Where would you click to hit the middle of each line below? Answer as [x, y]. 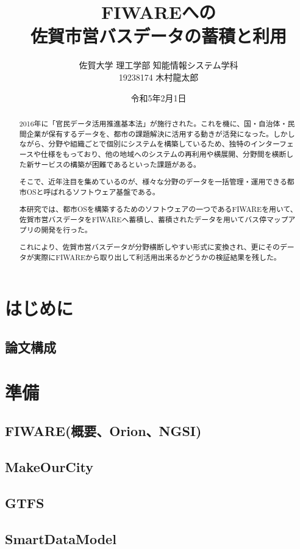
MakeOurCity [49, 466]
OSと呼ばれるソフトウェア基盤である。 [93, 191]
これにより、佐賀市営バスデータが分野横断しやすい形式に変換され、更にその [149, 247]
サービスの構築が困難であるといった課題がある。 [117, 164]
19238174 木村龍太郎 [159, 77]
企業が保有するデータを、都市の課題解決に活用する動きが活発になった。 [150, 133]
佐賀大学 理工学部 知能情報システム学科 [159, 65]
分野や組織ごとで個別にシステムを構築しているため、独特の [150, 144]
